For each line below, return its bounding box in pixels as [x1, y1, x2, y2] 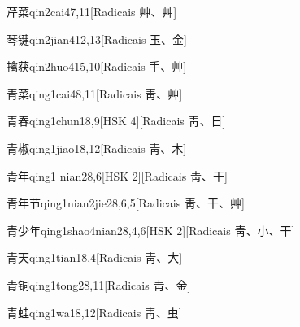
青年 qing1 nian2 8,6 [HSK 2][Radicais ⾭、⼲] [7, 167, 228, 184]
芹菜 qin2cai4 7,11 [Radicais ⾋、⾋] [7, 3, 177, 20]
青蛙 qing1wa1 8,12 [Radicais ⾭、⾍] [7, 303, 182, 320]
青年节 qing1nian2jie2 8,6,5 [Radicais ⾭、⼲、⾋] [7, 194, 245, 211]
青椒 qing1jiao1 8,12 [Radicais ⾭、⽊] [7, 139, 187, 156]
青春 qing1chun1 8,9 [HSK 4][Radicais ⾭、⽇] [7, 112, 226, 129]
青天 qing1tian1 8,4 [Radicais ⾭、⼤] [7, 249, 183, 266]
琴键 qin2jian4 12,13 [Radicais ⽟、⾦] [7, 30, 187, 47]
